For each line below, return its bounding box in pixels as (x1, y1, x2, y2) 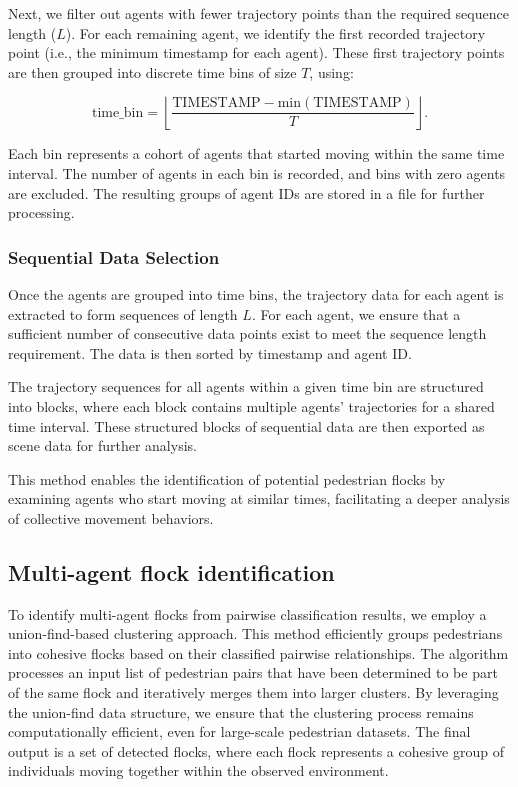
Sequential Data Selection (8, 244, 220, 269)
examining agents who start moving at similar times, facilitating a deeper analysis (8, 488, 510, 509)
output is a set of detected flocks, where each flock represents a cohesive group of (8, 740, 504, 761)
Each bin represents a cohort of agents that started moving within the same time (8, 143, 505, 164)
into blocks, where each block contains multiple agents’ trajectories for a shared (8, 395, 495, 416)
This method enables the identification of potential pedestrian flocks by (8, 468, 446, 489)
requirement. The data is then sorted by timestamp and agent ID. (8, 342, 412, 363)
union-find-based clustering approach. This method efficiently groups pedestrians (8, 623, 503, 644)
